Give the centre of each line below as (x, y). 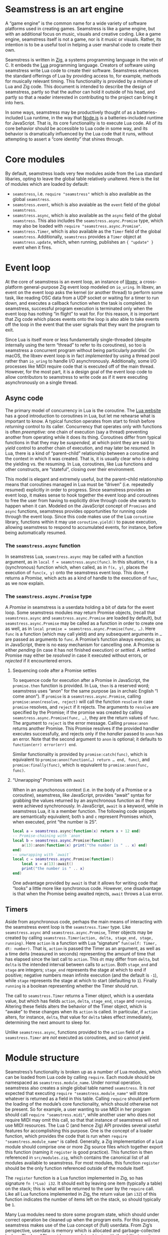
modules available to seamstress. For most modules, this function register (82, 1162)
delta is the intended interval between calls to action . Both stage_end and (81, 964)
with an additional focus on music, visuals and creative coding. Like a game (83, 34)
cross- (150, 282)
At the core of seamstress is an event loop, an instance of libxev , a (74, 282)
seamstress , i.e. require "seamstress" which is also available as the (82, 194)
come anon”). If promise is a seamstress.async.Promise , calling (77, 697)
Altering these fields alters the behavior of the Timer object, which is (76, 1006)
